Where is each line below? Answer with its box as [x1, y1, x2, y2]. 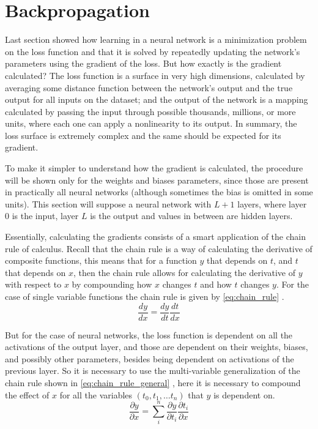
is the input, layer [12, 209, 79, 222]
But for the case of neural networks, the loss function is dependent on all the [5, 328, 293, 341]
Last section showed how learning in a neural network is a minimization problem [5, 33, 307, 46]
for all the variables [59, 388, 133, 401]
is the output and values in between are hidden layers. [90, 209, 293, 222]
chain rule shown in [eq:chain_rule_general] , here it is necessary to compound [5, 376, 301, 389]
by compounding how [72, 278, 152, 291]
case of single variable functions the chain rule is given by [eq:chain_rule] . [5, 290, 284, 302]
